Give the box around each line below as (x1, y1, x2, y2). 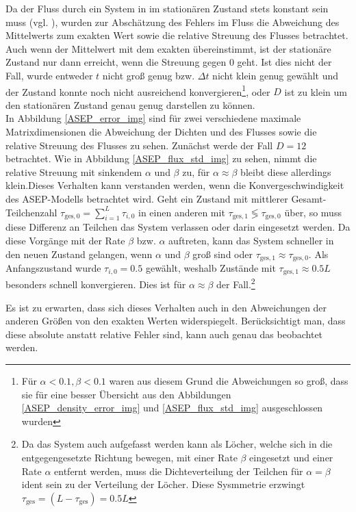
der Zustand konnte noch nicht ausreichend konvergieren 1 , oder (5, 82, 270, 99)
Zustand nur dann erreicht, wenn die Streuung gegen (5, 55, 227, 69)
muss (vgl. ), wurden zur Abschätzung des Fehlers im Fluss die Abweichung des (5, 14, 340, 29)
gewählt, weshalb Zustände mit (145, 261, 276, 274)
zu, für (182, 164, 210, 179)
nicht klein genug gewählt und (212, 68, 339, 82)
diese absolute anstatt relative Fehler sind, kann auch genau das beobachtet (5, 327, 323, 341)
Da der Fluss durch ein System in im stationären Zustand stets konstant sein (5, 1, 329, 15)
